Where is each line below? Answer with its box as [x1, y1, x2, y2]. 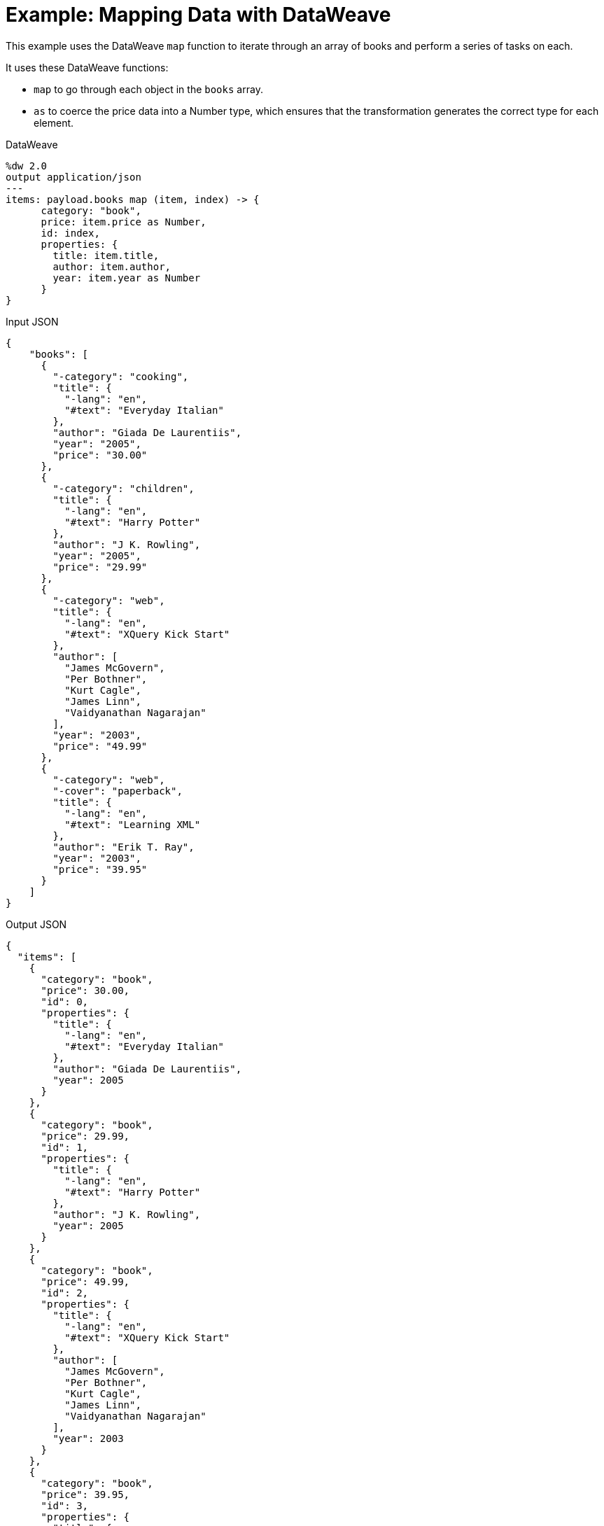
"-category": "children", [52, 482, 195, 494]
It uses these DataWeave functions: [6, 61, 169, 73]
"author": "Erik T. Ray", [52, 841, 195, 853]
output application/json [6, 171, 141, 183]
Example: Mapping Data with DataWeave [6, 3, 391, 27]
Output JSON [6, 918, 67, 930]
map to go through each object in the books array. [34, 83, 263, 95]
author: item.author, [52, 260, 171, 272]
